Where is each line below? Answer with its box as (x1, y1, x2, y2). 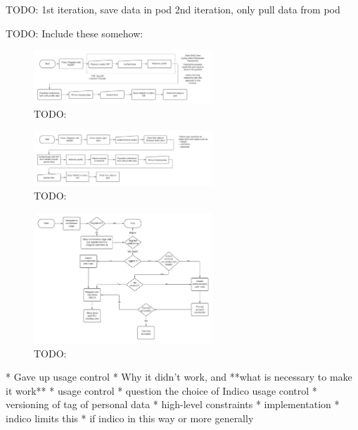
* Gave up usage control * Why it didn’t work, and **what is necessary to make (6, 369, 352, 384)
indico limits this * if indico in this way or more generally (6, 411, 254, 426)
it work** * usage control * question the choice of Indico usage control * (6, 383, 317, 398)
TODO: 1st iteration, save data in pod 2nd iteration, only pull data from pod (6, 2, 340, 16)
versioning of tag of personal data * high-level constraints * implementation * (6, 397, 340, 412)
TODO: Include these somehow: (6, 25, 143, 40)
